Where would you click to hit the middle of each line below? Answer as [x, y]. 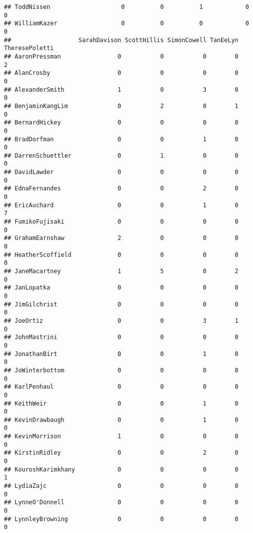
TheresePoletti [29, 48]
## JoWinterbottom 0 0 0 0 [121, 370]
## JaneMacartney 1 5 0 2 [121, 271]
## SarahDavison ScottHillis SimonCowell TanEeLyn [121, 40]
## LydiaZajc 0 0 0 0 [121, 486]
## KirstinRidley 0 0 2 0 [121, 453]
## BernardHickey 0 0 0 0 [121, 123]
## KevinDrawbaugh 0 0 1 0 [121, 420]
